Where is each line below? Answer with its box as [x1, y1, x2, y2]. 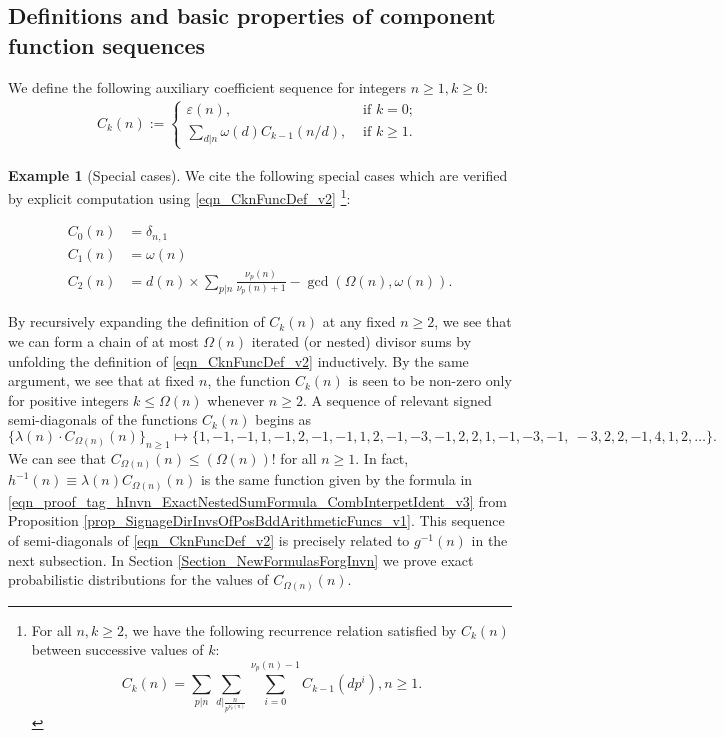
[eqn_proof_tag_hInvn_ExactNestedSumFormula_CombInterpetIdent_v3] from [8, 490, 507, 511]
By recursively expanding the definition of [8, 311, 265, 332]
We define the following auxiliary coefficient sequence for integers [8, 76, 407, 97]
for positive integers [8, 389, 129, 410]
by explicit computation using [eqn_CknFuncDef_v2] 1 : [8, 185, 351, 208]
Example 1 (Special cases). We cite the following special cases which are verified [8, 164, 508, 185]
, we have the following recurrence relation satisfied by [123, 619, 457, 640]
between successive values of [31, 639, 204, 660]
